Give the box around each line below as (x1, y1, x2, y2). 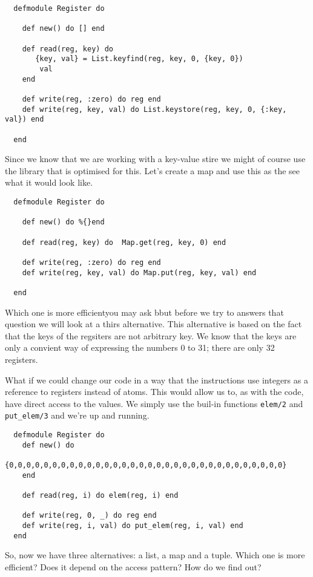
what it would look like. (5, 176, 93, 189)
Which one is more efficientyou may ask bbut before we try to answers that (5, 305, 284, 318)
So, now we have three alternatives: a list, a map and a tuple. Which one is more (5, 549, 305, 561)
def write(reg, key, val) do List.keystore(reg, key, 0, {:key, (22, 105, 287, 114)
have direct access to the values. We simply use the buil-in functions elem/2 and (5, 397, 303, 409)
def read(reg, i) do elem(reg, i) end (22, 491, 179, 500)
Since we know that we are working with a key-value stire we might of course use (5, 152, 306, 165)
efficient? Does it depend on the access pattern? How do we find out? (5, 560, 262, 573)
